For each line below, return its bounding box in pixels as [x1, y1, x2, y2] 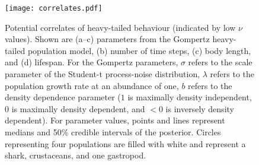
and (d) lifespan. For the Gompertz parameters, [5, 56, 178, 68]
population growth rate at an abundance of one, [5, 79, 179, 91]
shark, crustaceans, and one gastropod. [5, 149, 146, 161]
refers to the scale [188, 56, 252, 68]
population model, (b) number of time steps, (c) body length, [27, 44, 251, 56]
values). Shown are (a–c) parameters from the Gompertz [5, 33, 210, 45]
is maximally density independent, [127, 91, 252, 103]
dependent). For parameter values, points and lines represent [5, 114, 225, 126]
